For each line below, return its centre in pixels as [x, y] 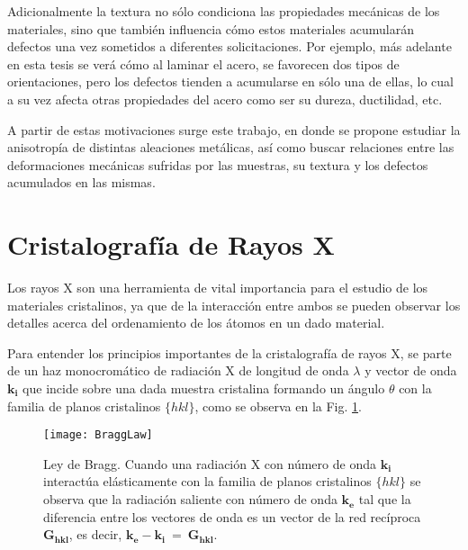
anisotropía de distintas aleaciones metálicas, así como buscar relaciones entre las [231, 147]
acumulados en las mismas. [81, 182]
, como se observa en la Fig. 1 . [278, 406]
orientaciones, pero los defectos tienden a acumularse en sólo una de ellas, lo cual [230, 81]
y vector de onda [411, 370]
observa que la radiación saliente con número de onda [190, 499]
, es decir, [95, 534]
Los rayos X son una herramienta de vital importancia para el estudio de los [218, 288]
